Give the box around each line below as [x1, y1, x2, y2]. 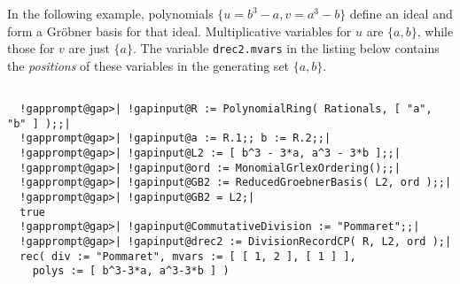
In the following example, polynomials [7, 4, 214, 22]
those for [7, 39, 55, 58]
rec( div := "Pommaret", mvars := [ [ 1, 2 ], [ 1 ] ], [19, 249, 356, 263]
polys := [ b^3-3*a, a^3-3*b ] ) [32, 265, 230, 278]
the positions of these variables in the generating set [7, 56, 290, 74]
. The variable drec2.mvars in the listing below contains [133, 39, 440, 58]
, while [417, 21, 454, 40]
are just [68, 39, 110, 58]
